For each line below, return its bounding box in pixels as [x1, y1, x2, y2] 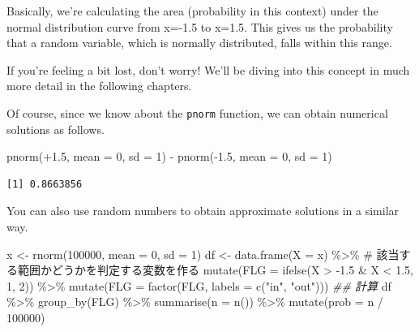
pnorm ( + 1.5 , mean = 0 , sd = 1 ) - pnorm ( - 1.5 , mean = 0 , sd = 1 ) [6, 148, 332, 165]
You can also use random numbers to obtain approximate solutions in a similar [6, 202, 400, 219]
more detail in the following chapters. [6, 77, 192, 94]
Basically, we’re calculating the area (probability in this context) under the [6, 2, 378, 19]
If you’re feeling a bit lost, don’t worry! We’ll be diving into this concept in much [6, 61, 410, 78]
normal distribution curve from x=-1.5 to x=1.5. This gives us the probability [6, 18, 393, 35]
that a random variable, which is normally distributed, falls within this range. [6, 34, 392, 51]
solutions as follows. [6, 120, 105, 137]
